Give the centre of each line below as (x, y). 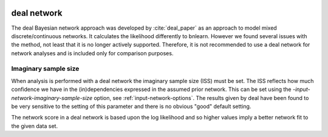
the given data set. (34, 126)
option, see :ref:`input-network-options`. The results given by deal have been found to (201, 98)
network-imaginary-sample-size (52, 98)
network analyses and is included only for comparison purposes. (92, 53)
